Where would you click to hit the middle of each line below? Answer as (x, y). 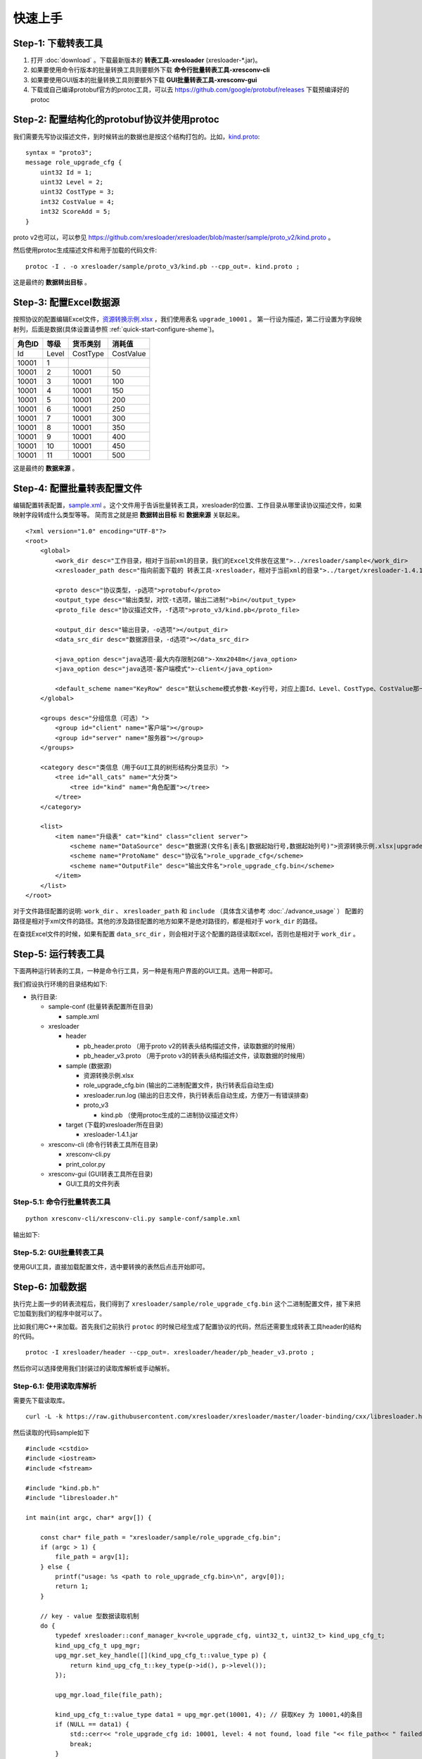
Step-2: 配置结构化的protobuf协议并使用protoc (116, 120)
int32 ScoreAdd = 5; (75, 212)
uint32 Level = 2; (72, 182)
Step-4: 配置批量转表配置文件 (77, 488)
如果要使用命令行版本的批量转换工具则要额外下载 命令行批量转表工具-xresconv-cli (150, 70)
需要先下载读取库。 (41, 1400)
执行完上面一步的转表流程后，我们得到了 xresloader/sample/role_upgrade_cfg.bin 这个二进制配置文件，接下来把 (187, 1303)
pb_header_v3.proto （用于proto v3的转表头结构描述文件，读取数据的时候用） (196, 1056)
